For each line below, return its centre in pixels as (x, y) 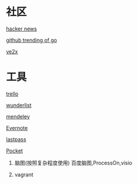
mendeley (18, 116)
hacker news (21, 29)
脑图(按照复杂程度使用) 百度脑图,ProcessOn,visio (73, 163)
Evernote (17, 128)
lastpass (16, 139)
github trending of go (32, 40)
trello (12, 93)
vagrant (24, 175)
